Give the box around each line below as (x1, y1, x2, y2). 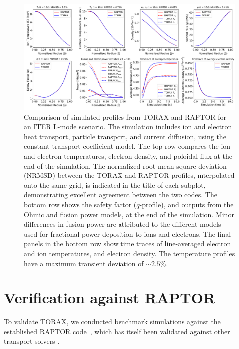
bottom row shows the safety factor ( (24, 199, 137, 209)
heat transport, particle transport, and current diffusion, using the (24, 131, 226, 141)
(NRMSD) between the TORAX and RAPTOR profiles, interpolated (24, 170, 235, 180)
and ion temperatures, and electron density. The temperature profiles (24, 248, 235, 258)
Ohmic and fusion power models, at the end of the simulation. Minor (24, 209, 234, 219)
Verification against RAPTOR (4, 287, 216, 308)
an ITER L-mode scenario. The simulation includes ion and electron (24, 121, 232, 132)
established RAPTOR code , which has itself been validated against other (4, 326, 230, 336)
